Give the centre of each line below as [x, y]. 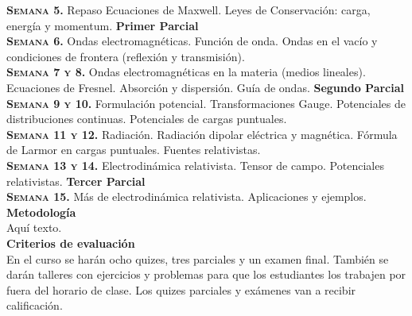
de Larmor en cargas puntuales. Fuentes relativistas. [134, 150]
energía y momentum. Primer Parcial [103, 25]
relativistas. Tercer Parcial [76, 181]
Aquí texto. [34, 227]
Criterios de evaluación [71, 243]
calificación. [35, 305]
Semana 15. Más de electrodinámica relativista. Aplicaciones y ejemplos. [187, 197]
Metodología [41, 212]
